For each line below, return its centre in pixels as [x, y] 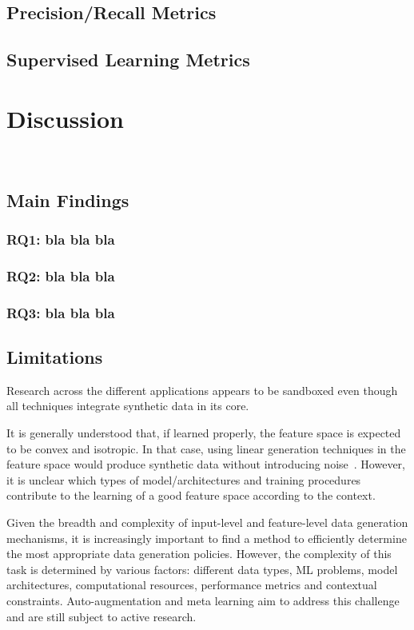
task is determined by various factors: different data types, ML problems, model [202, 569]
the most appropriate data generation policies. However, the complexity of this [199, 554]
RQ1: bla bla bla [61, 239]
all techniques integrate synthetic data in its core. [128, 406]
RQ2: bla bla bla [61, 275]
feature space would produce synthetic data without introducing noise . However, [206, 464]
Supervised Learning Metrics [128, 60]
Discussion [65, 118]
